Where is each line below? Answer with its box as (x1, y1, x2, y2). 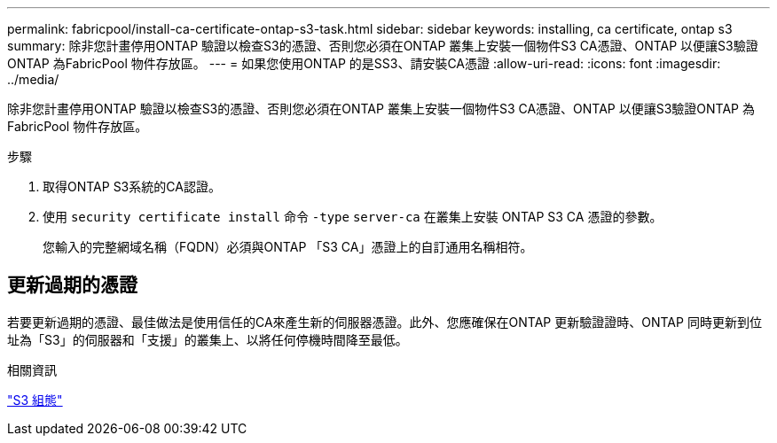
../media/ (7, 72, 59, 87)
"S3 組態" (7, 392, 63, 408)
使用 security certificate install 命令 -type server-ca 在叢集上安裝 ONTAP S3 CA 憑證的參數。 (43, 209, 663, 224)
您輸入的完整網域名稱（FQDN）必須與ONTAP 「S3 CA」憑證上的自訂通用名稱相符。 (43, 239, 533, 254)
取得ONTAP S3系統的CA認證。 (43, 179, 221, 194)
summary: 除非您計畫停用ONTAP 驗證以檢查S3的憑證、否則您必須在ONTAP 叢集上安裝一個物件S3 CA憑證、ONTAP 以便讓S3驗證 (7, 38, 758, 53)
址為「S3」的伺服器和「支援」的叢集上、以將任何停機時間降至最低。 (7, 331, 408, 347)
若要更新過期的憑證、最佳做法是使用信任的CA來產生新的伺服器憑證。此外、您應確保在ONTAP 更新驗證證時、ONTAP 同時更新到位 (7, 314, 762, 330)
